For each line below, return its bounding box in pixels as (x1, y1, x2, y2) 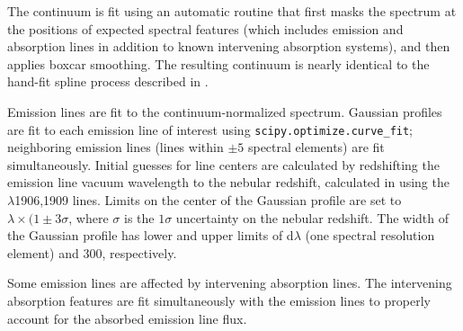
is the (124, 208, 155, 227)
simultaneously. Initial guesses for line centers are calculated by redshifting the (7, 155, 440, 174)
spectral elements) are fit (247, 138, 385, 157)
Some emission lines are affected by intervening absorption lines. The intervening (7, 273, 452, 292)
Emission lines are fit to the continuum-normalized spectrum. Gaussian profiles (7, 102, 442, 121)
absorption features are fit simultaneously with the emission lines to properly (7, 291, 431, 309)
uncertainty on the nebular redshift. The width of (175, 208, 450, 227)
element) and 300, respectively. (7, 243, 177, 262)
